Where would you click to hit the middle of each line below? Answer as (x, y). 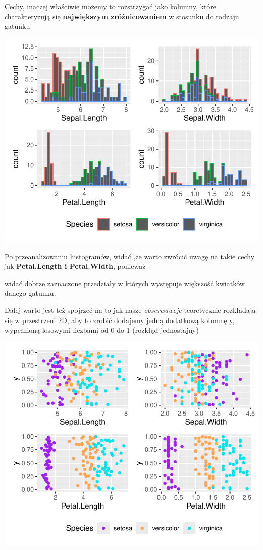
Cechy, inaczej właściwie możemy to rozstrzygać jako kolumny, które (111, 6)
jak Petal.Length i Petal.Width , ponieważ (75, 266)
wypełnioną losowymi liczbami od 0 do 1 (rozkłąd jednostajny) (102, 330)
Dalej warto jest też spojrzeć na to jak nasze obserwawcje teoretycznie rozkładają (130, 310)
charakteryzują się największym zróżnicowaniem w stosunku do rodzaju (122, 16)
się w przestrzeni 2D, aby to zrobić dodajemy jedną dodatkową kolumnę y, (120, 320)
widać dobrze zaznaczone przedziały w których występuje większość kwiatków (125, 283)
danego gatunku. (30, 293)
